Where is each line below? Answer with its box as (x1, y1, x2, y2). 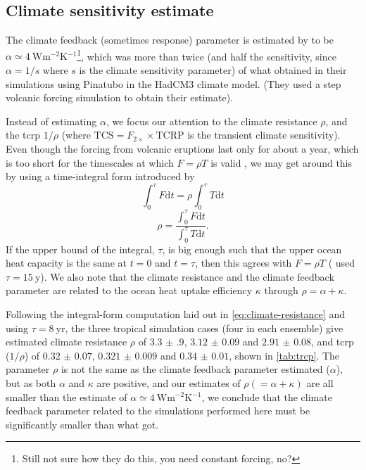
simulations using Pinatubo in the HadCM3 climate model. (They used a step (6, 76, 341, 91)
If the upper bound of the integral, (6, 241, 155, 256)
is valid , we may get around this (210, 155, 353, 170)
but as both (6, 375, 56, 390)
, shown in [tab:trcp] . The (229, 348, 340, 362)
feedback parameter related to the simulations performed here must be (6, 403, 310, 418)
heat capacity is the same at (6, 255, 127, 270)
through (264, 283, 298, 298)
